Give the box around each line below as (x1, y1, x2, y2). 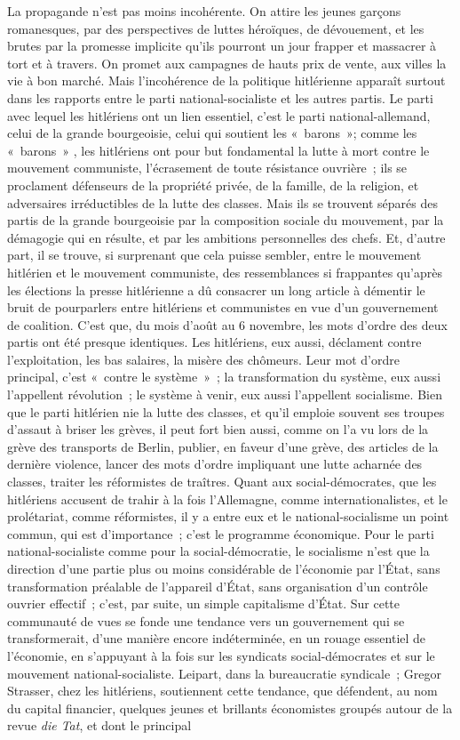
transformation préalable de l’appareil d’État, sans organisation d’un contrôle (7, 576, 428, 595)
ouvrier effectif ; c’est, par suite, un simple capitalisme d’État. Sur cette (7, 594, 401, 613)
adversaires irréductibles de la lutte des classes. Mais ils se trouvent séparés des (7, 193, 438, 212)
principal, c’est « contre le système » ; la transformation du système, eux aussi (7, 367, 441, 386)
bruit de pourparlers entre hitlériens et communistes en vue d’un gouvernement (7, 298, 439, 317)
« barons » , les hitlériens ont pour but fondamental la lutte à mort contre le (7, 141, 430, 159)
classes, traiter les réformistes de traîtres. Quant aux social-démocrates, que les (7, 472, 437, 491)
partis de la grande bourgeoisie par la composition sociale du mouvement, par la (7, 211, 444, 229)
